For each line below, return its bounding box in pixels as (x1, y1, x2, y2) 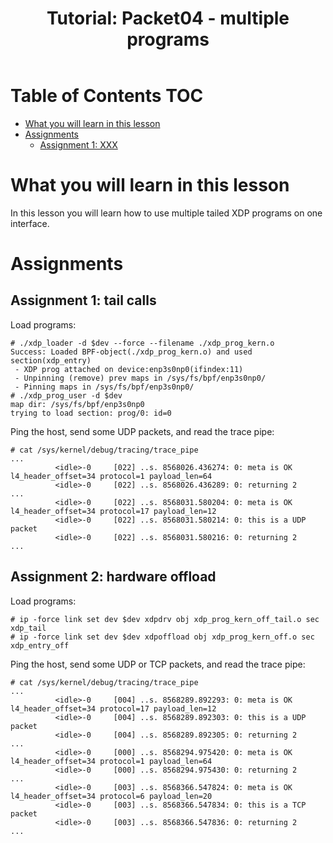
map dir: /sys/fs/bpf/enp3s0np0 (10, 399, 145, 409)
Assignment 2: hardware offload (10, 568, 217, 586)
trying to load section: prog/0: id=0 (10, 408, 172, 418)
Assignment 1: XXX (39, 138, 118, 151)
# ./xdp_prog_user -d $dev (10, 390, 123, 401)
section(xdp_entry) (10, 355, 92, 366)
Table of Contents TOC (10, 85, 204, 107)
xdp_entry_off (10, 640, 70, 651)
